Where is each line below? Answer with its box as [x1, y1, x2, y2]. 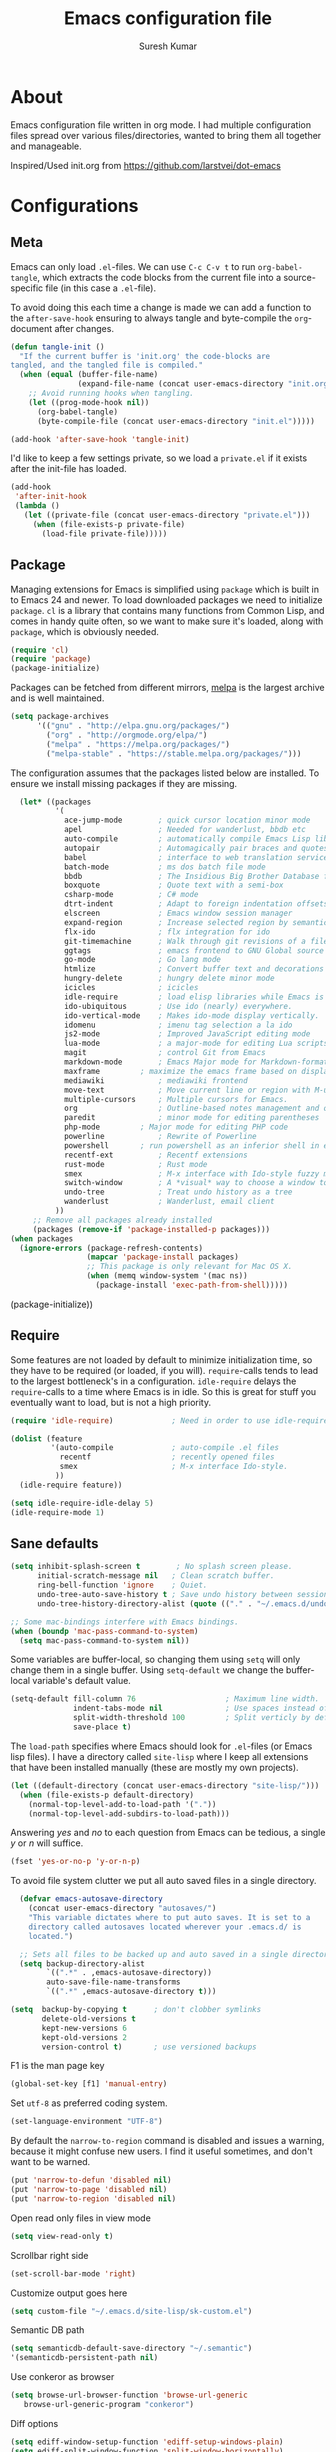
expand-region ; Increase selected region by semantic [63, 917, 329, 927]
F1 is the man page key [10, 2060, 105, 2072]
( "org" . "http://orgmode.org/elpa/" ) [46, 730, 208, 740]
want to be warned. [10, 2156, 91, 2168]
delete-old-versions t [41, 2013, 137, 2024]
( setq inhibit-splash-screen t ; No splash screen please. [10, 1562, 293, 1572]
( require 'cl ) [10, 645, 70, 655]
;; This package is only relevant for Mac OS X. [86, 1262, 293, 1272]
